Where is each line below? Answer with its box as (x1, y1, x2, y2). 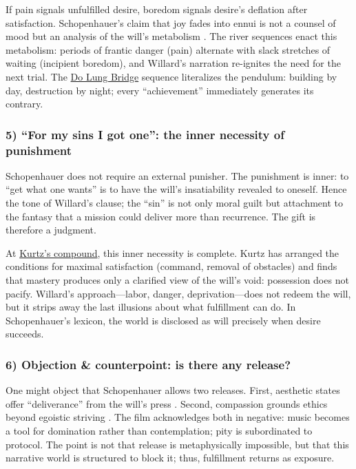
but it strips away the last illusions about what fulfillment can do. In (6, 300, 296, 314)
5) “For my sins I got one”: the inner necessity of (6, 125, 284, 143)
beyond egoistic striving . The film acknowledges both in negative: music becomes (6, 410, 350, 424)
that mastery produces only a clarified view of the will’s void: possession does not (6, 273, 349, 287)
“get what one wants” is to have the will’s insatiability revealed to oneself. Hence (6, 182, 347, 196)
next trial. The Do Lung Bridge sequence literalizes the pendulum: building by (6, 69, 337, 83)
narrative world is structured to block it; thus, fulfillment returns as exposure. (6, 450, 335, 465)
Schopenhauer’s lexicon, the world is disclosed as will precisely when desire (6, 313, 321, 327)
